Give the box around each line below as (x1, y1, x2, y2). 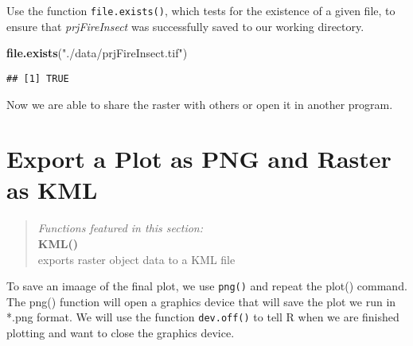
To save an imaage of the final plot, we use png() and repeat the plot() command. (6, 278, 407, 294)
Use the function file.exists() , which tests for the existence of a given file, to (6, 2, 395, 18)
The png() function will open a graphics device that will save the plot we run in (6, 293, 396, 309)
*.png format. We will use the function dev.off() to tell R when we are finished (6, 309, 399, 325)
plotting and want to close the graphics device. (6, 325, 235, 341)
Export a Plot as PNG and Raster (6, 142, 392, 175)
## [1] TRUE (6, 72, 69, 84)
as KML (6, 173, 98, 206)
